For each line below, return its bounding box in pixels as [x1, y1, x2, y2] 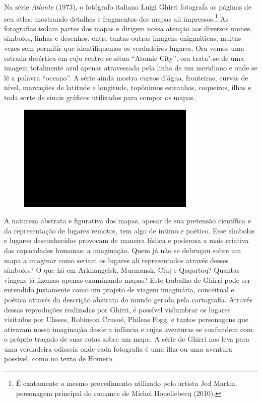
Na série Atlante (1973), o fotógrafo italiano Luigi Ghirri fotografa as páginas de [4, 2, 251, 12]
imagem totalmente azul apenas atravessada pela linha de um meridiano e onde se [4, 62, 257, 73]
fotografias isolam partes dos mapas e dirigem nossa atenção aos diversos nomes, [4, 23, 252, 33]
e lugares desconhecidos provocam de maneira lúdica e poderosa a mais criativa [4, 235, 249, 246]
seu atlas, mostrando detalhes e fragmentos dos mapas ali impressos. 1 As [4, 12, 229, 24]
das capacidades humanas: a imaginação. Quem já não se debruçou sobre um [4, 245, 241, 255]
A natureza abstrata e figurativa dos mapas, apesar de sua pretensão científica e [4, 215, 251, 226]
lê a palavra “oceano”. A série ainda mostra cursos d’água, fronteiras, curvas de [4, 72, 248, 83]
